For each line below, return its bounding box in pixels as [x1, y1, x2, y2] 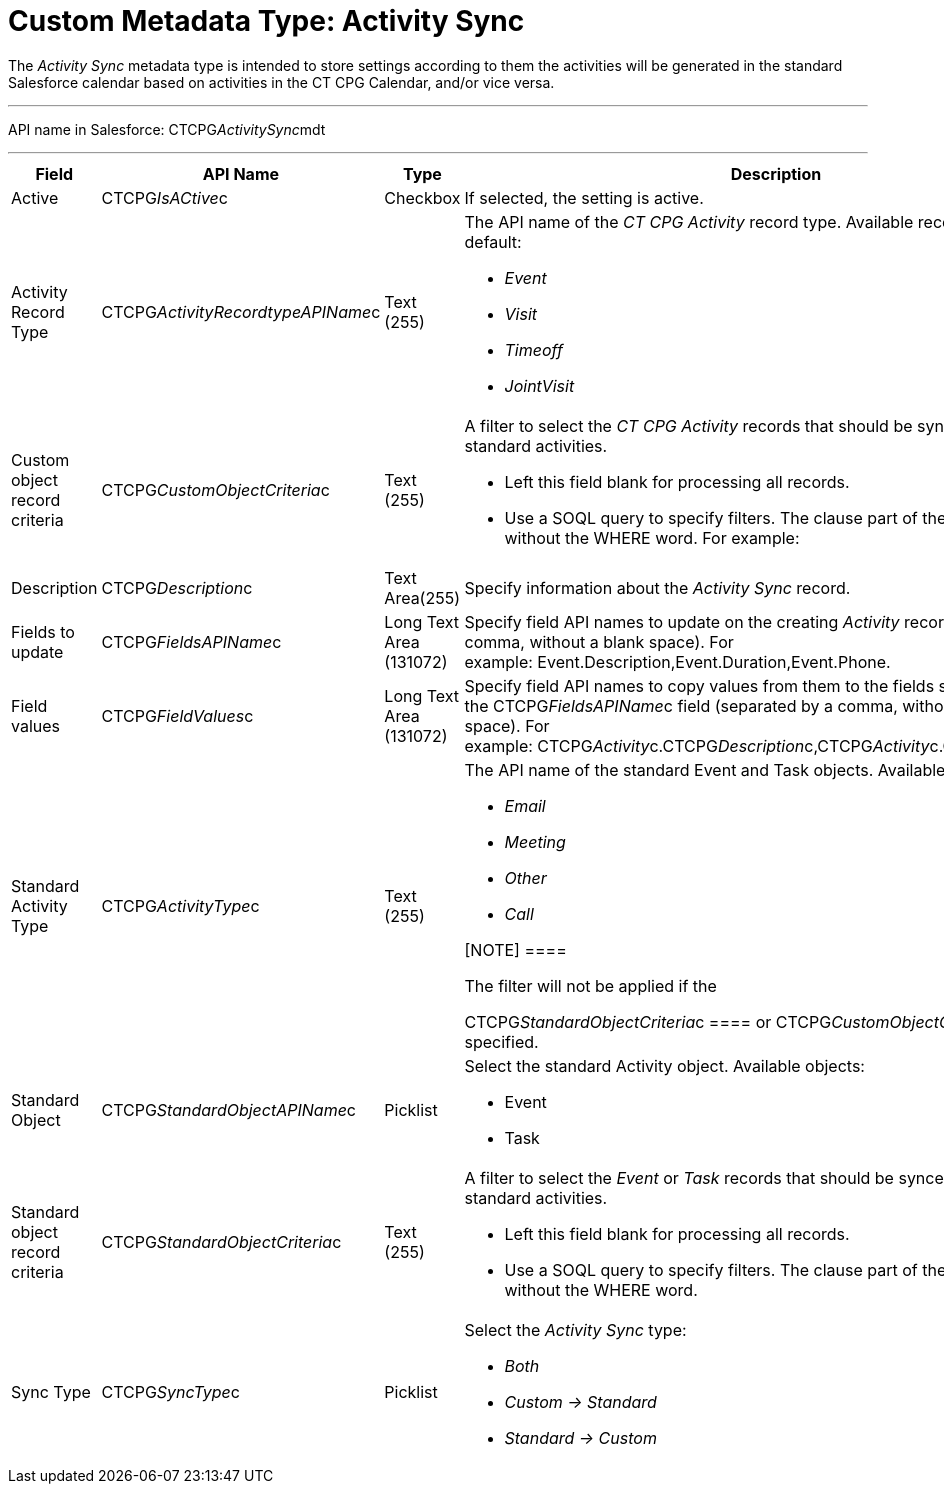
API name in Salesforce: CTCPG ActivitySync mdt [8, 120, 326, 138]
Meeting [504, 831, 566, 852]
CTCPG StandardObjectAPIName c [101, 1099, 356, 1120]
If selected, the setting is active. [464, 187, 704, 208]
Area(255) [384, 587, 461, 608]
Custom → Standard [504, 1391, 657, 1412]
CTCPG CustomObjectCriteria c [101, 479, 330, 500]
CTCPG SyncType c [101, 1381, 240, 1402]
